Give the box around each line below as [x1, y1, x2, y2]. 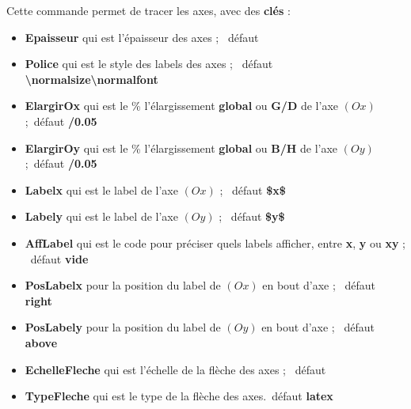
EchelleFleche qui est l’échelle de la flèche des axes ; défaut [25, 361, 326, 377]
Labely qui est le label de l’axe [25, 208, 178, 225]
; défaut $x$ [219, 181, 286, 198]
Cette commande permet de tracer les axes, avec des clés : [6, 2, 291, 18]
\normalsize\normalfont [25, 70, 158, 87]
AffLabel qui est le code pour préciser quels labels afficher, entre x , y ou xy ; [25, 234, 405, 251]
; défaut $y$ [219, 208, 285, 225]
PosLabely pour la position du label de [25, 319, 221, 335]
